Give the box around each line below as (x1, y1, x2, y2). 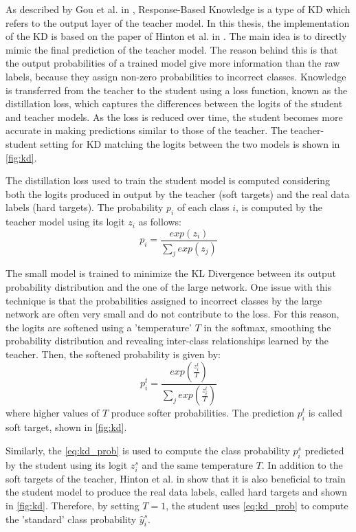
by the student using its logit (5, 457, 128, 472)
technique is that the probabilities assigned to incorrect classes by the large (5, 293, 322, 307)
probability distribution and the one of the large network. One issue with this (5, 280, 332, 293)
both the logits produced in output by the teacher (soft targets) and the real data (5, 186, 350, 201)
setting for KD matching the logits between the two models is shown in (40, 136, 340, 151)
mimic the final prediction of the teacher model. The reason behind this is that (5, 42, 338, 56)
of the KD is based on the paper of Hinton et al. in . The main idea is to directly (5, 29, 347, 43)
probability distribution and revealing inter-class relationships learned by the (5, 333, 329, 348)
